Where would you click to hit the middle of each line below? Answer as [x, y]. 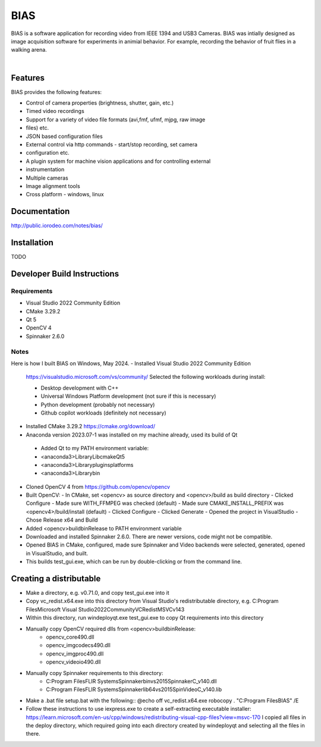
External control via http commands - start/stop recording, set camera [112, 144]
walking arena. [29, 50]
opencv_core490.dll [70, 637]
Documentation [40, 211]
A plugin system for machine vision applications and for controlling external [118, 161]
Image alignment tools [53, 186]
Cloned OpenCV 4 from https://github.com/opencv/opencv [98, 487]
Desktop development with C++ [80, 388]
